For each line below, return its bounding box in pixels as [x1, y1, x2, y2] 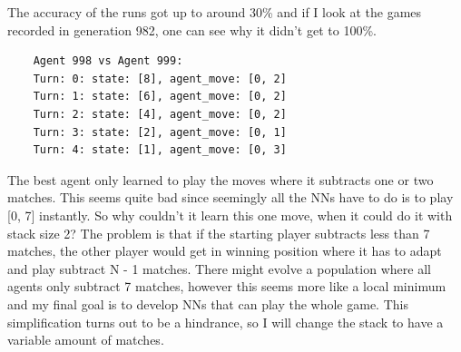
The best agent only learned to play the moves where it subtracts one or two [7, 170, 434, 189]
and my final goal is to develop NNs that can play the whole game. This [7, 294, 408, 313]
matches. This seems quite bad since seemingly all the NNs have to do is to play [7, 188, 454, 207]
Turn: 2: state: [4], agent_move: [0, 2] [33, 107, 287, 121]
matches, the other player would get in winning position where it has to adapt [7, 241, 442, 260]
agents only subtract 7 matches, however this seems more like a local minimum [7, 277, 446, 296]
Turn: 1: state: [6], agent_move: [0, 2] [33, 90, 287, 103]
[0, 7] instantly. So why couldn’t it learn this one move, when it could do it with [7, 205, 453, 224]
